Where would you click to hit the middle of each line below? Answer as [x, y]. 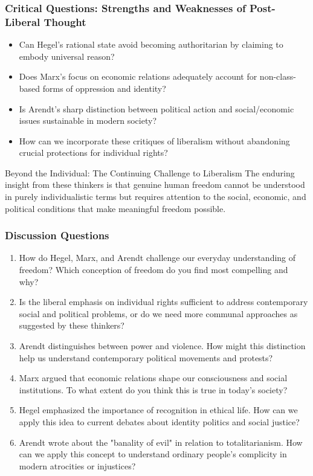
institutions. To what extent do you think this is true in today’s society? [153, 389]
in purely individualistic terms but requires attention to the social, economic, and [156, 197]
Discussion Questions [57, 235]
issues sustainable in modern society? [88, 121]
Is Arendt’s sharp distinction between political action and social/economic [156, 108]
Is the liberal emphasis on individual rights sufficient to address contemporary [163, 302]
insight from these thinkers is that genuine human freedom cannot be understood [155, 185]
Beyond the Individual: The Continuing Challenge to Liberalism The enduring [150, 172]
